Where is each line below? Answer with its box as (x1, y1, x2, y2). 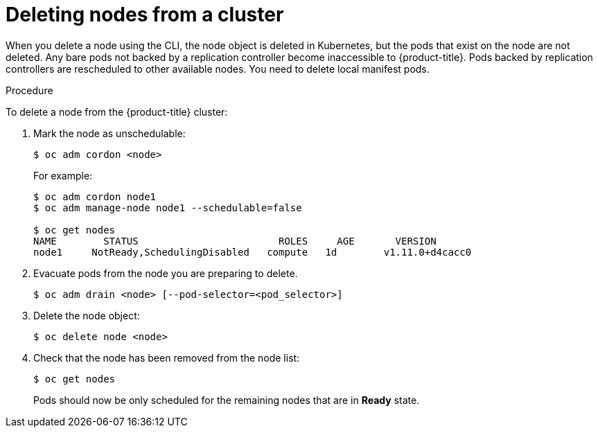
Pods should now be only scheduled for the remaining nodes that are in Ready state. (33, 394, 420, 406)
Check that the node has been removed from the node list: (33, 351, 300, 364)
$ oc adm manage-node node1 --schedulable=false (33, 202, 302, 213)
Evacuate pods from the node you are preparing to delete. (33, 267, 298, 279)
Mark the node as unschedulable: (33, 127, 186, 139)
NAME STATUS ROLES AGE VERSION (33, 235, 437, 247)
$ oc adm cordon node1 (33, 191, 157, 202)
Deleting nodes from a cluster (6, 3, 284, 26)
